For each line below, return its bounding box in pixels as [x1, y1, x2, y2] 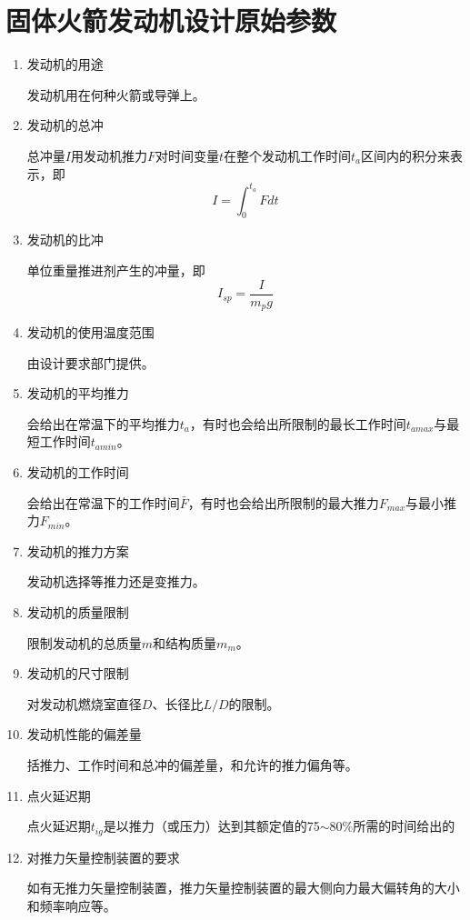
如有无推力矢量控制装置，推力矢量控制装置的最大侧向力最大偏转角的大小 [26, 878, 460, 897]
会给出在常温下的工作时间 [26, 493, 180, 512]
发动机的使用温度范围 [26, 323, 155, 342]
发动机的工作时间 [26, 463, 129, 482]
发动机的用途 [26, 55, 104, 74]
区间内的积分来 [361, 145, 451, 165]
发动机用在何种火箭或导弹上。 [26, 85, 205, 104]
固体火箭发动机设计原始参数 [5, 2, 337, 39]
